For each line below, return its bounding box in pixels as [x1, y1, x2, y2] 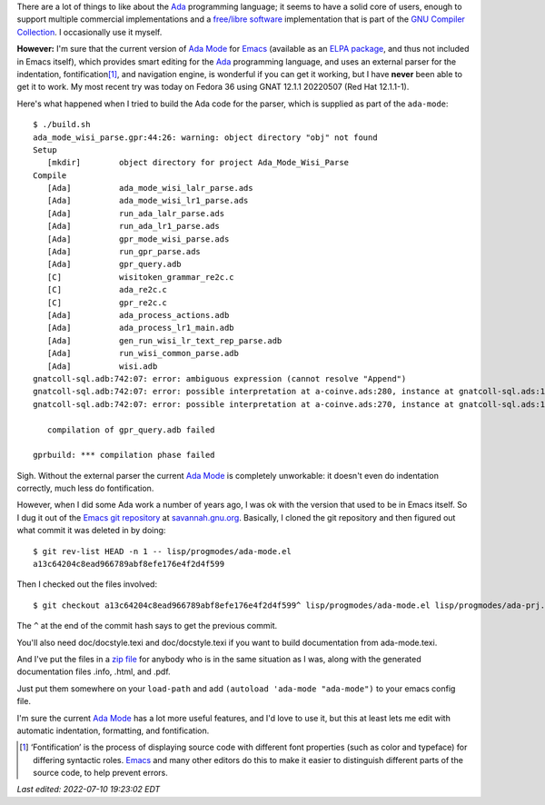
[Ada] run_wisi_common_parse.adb [46, 348, 240, 359]
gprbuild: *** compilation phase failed [33, 450, 215, 461]
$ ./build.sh [33, 119, 91, 130]
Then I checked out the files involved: [16, 579, 158, 590]
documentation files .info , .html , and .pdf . [16, 666, 172, 677]
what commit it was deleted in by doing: [16, 525, 166, 536]
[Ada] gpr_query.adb [46, 259, 182, 270]
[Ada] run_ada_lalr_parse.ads [46, 208, 225, 218]
